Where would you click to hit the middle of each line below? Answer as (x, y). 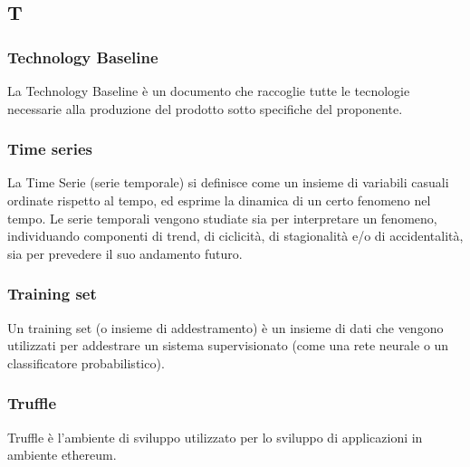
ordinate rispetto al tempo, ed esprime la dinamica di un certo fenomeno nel (219, 200)
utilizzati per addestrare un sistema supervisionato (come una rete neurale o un (228, 345)
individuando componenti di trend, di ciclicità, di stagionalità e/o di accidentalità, (235, 236)
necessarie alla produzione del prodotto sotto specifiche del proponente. (205, 108)
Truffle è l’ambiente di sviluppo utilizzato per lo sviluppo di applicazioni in (215, 437)
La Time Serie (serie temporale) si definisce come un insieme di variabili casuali (228, 182)
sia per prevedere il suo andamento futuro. (125, 253)
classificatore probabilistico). (86, 362)
